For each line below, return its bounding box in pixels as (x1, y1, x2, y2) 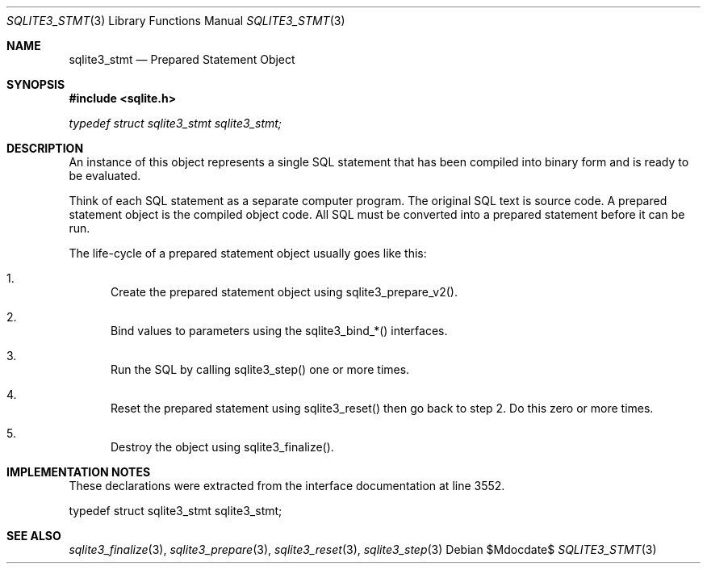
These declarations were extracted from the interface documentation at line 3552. (69, 479, 505, 492)
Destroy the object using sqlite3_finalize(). (111, 440, 334, 454)
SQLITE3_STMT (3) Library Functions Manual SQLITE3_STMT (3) (6, 14, 345, 27)
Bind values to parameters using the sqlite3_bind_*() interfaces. (111, 324, 448, 337)
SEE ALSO (6, 529, 61, 543)
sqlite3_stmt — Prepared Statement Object (69, 52, 295, 66)
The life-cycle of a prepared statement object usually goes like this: (69, 246, 427, 260)
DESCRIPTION (6, 141, 84, 155)
